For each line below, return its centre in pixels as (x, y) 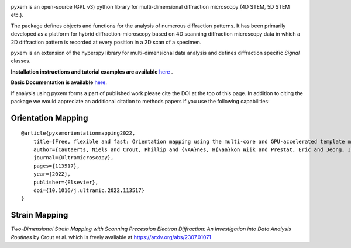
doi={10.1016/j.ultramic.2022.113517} (89, 191)
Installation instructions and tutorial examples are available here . (92, 71)
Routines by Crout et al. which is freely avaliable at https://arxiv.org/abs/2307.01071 (111, 237)
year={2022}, (52, 174)
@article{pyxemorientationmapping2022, (78, 133)
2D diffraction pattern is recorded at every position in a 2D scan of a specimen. (106, 42)
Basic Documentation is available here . (59, 82)
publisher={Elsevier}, (66, 182)
